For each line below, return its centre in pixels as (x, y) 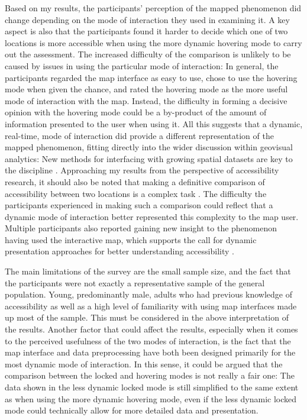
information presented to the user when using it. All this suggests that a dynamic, (154, 123)
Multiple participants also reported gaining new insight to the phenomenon (141, 228)
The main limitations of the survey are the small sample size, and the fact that (148, 271)
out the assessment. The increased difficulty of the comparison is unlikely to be (148, 54)
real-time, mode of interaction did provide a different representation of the (139, 135)
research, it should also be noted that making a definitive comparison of (135, 181)
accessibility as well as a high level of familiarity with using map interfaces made (151, 306)
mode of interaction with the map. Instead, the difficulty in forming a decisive (146, 100)
